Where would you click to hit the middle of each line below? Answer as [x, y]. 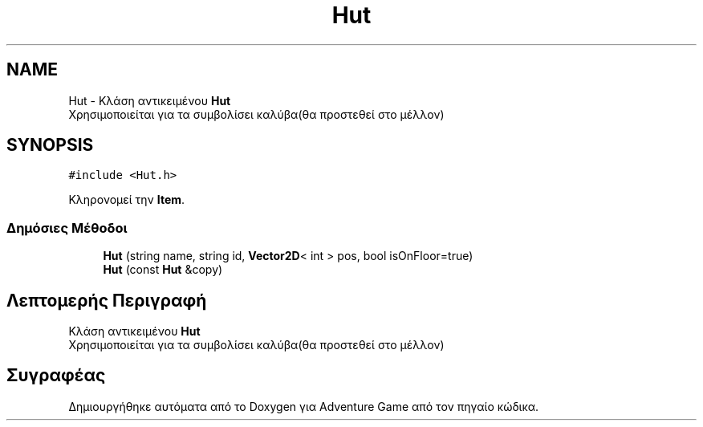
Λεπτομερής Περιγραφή [107, 300]
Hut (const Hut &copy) [163, 270]
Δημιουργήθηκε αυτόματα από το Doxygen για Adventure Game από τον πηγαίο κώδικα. [304, 406]
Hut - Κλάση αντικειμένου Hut [150, 100]
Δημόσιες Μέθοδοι [67, 228]
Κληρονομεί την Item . [127, 200]
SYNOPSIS [50, 145]
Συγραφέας [56, 376]
